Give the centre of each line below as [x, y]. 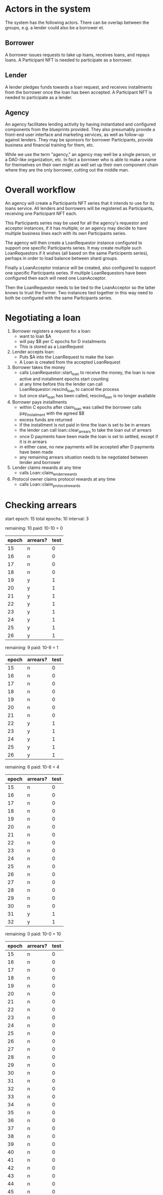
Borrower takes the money [39, 367]
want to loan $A [35, 336]
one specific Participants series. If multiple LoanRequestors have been [76, 273]
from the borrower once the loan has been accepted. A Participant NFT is [79, 92]
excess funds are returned [46, 420]
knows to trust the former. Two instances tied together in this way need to [79, 293]
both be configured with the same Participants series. [59, 298]
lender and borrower [40, 463]
